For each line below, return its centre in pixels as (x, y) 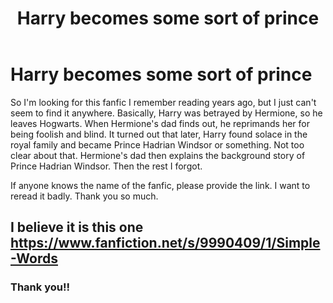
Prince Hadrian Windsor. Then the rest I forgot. (106, 166)
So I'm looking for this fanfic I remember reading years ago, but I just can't (163, 102)
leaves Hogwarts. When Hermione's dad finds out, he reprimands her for (160, 123)
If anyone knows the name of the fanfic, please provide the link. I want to (160, 185)
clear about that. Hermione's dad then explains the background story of (158, 155)
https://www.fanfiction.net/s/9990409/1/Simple (165, 243)
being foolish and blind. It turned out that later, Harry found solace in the (159, 134)
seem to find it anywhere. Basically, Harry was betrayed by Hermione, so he (166, 113)
